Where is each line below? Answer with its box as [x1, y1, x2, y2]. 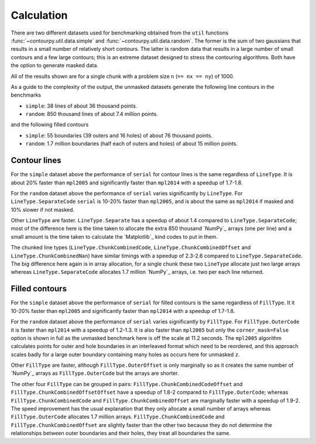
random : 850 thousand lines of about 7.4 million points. [25, 111, 158, 118]
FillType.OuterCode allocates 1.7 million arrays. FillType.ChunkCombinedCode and [11, 413, 225, 421]
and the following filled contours [11, 121, 89, 128]
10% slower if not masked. [11, 206, 75, 213]
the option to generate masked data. [11, 62, 99, 69]
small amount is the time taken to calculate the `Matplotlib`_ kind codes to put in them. [11, 233, 218, 240]
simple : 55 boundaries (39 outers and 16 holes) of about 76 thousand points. [25, 132, 213, 139]
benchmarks [11, 91, 41, 99]
